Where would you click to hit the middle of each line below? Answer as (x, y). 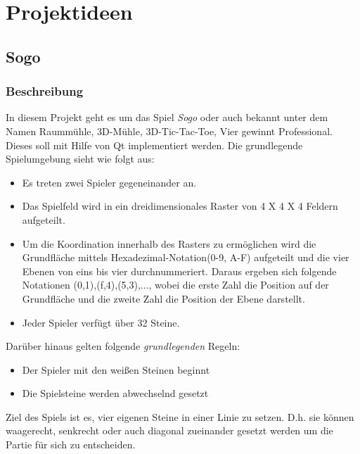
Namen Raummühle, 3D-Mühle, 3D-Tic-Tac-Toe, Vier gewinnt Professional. (169, 131)
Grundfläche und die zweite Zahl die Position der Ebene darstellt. (163, 298)
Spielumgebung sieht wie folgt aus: (80, 159)
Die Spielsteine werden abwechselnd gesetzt (115, 393)
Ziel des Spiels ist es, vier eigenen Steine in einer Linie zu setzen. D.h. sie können (180, 416)
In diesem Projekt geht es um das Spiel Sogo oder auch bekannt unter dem (167, 117)
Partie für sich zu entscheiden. (71, 444)
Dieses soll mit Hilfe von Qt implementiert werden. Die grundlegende (154, 145)
